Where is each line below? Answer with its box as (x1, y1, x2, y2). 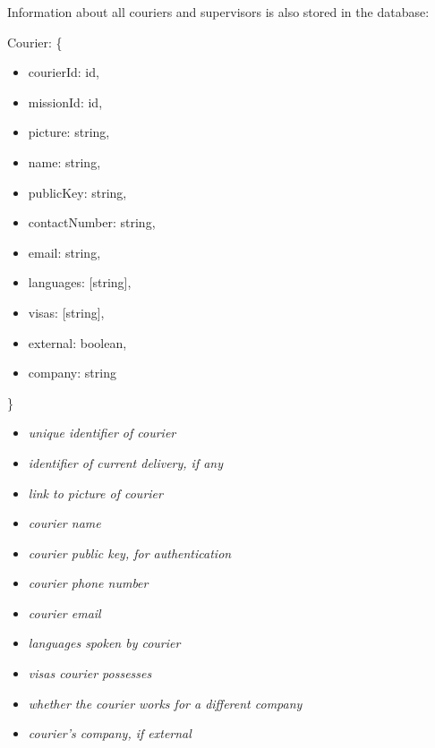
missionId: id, (28, 92, 103, 111)
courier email (28, 603, 101, 622)
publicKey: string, (28, 183, 127, 201)
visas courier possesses (28, 664, 152, 683)
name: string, (28, 152, 101, 171)
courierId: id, (28, 63, 99, 81)
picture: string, (28, 123, 110, 141)
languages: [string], (28, 273, 132, 292)
